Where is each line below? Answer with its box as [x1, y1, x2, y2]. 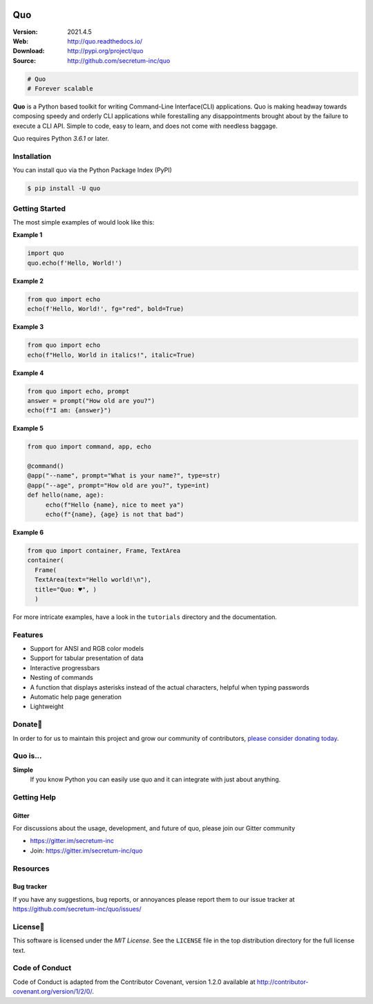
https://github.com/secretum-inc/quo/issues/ [12, 905, 142, 913]
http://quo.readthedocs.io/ [67, 37, 143, 45]
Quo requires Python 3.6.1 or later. [12, 135, 110, 143]
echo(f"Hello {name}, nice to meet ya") [45, 501, 184, 509]
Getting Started [12, 204, 66, 214]
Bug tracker [12, 882, 48, 891]
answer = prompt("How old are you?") [27, 397, 155, 404]
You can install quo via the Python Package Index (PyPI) [12, 166, 173, 174]
